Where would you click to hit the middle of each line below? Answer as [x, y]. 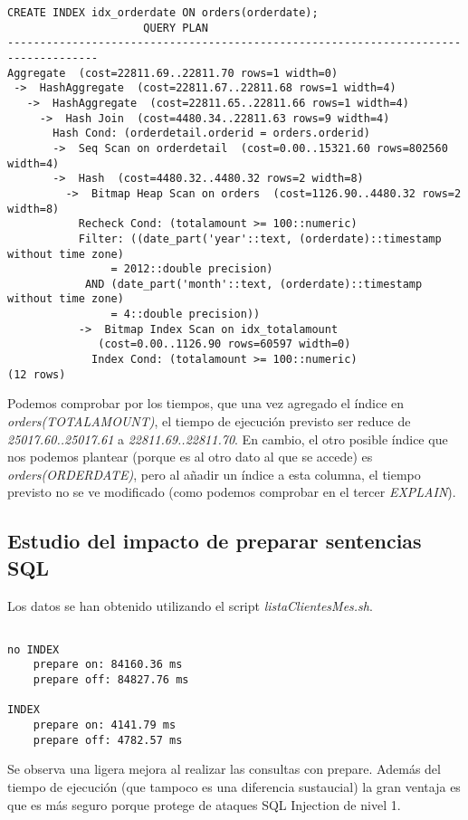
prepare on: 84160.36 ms [108, 665]
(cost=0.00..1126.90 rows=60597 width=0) [224, 344]
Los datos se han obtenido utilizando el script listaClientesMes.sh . [190, 605]
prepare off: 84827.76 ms [111, 680]
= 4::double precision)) [186, 315]
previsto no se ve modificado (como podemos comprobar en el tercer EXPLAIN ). [232, 492]
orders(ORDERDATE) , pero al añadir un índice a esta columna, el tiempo [214, 474]
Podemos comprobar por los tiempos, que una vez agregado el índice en [206, 403]
